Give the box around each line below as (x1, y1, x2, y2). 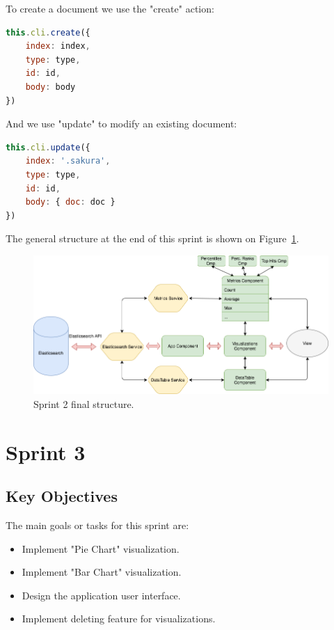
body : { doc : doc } (25, 197, 116, 207)
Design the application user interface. (22, 588, 181, 602)
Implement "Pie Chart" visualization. (22, 541, 180, 556)
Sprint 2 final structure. (33, 396, 134, 411)
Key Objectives (6, 485, 118, 507)
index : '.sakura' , (25, 156, 111, 166)
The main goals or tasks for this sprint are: (6, 517, 189, 532)
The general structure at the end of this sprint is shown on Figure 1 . (6, 231, 299, 246)
